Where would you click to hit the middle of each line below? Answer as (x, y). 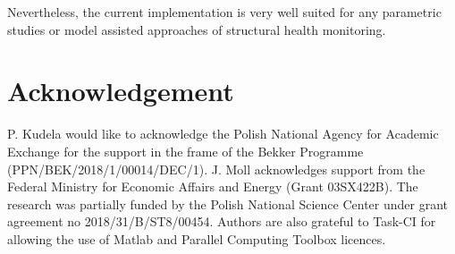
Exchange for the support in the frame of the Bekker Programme (185, 151)
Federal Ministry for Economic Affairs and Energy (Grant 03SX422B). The (213, 186)
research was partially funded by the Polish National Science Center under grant (228, 203)
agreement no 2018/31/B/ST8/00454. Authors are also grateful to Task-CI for (222, 221)
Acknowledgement (121, 91)
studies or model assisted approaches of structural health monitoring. (197, 29)
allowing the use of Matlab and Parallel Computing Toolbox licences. (197, 238)
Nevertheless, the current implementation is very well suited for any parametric (224, 12)
